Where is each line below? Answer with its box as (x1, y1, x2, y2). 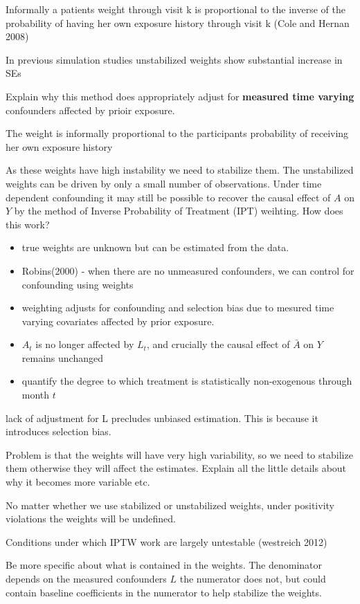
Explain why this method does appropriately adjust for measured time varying (6, 89, 354, 103)
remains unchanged (21, 350, 103, 365)
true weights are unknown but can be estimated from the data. (21, 240, 289, 255)
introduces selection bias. (6, 424, 111, 439)
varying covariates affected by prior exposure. (21, 313, 215, 328)
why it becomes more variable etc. (6, 475, 150, 489)
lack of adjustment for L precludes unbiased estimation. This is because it (6, 410, 318, 425)
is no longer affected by (35, 337, 134, 351)
